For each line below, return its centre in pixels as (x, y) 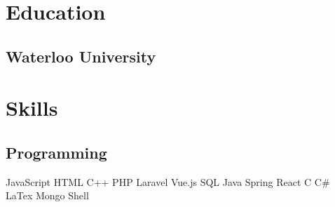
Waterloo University (81, 56)
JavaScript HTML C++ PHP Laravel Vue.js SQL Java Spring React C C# (168, 181)
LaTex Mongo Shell (47, 195)
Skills (32, 108)
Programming (56, 152)
